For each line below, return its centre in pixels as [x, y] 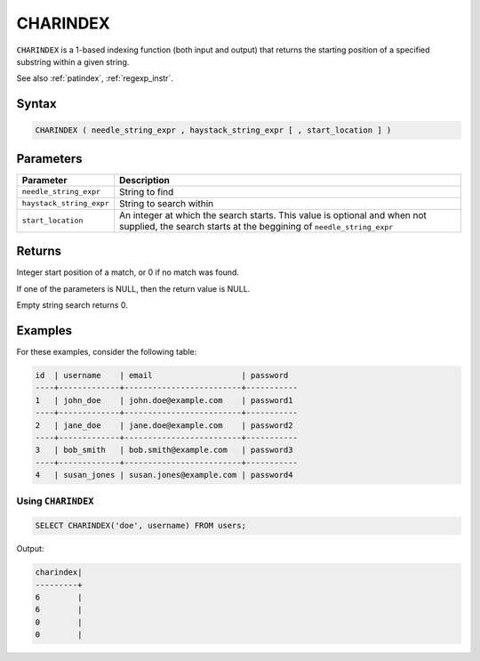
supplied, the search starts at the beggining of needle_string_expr [256, 226]
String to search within [166, 203]
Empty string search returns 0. [72, 305]
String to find [146, 191]
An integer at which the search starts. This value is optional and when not [272, 215]
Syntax [36, 104]
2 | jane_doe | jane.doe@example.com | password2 [164, 425]
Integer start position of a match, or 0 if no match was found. [128, 272]
